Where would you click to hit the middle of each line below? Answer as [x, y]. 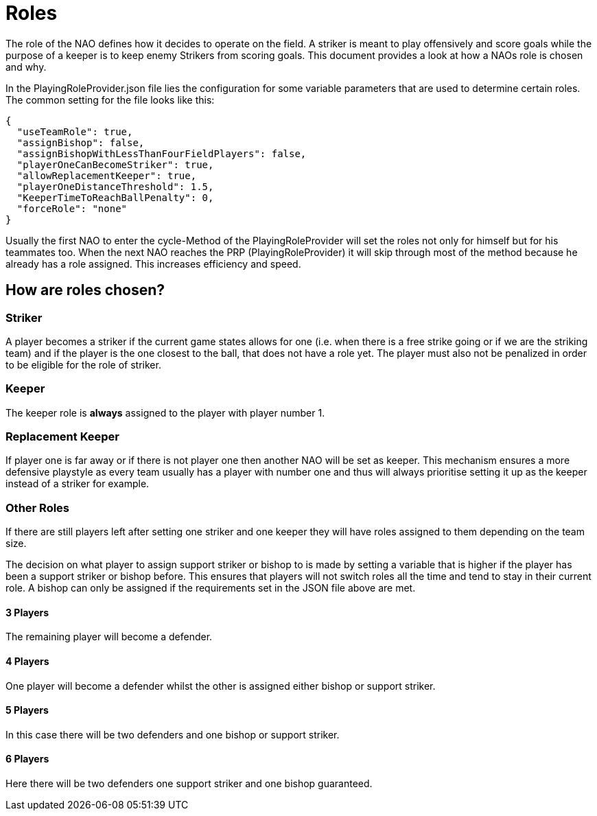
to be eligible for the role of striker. [83, 364]
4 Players [27, 662]
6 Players [27, 759]
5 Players [27, 710]
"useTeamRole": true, [75, 131]
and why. [26, 67]
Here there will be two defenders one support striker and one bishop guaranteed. [189, 784]
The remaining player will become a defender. [109, 637]
